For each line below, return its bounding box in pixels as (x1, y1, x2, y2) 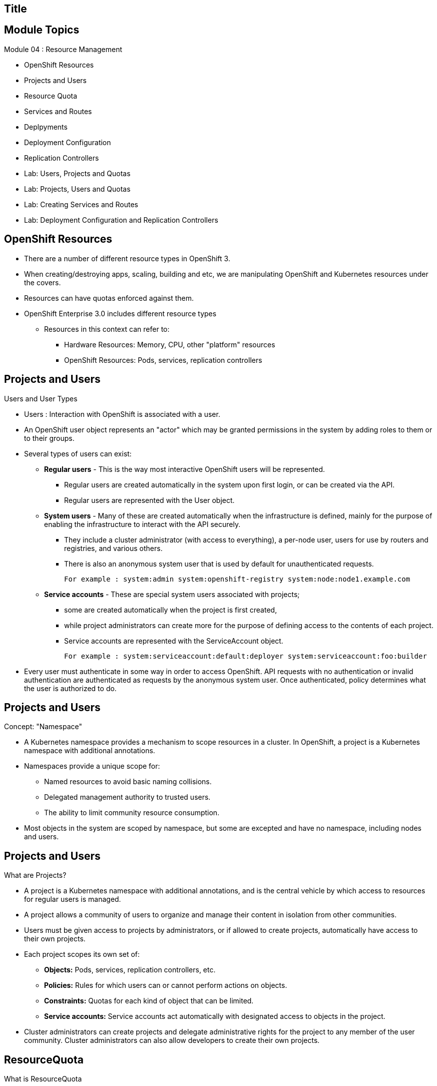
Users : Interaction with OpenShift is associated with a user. (24, 409, 220, 418)
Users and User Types (4, 394, 78, 403)
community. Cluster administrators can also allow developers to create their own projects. (24, 1036, 320, 1045)
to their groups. (24, 433, 75, 442)
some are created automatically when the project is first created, (64, 605, 277, 614)
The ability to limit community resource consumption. (44, 808, 220, 817)
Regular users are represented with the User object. (64, 495, 235, 504)
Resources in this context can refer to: (44, 324, 170, 333)
